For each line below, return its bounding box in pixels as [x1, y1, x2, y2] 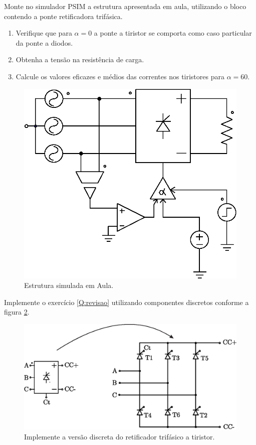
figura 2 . [4, 307, 30, 317]
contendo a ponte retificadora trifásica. [4, 11, 123, 21]
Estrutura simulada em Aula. [24, 280, 114, 290]
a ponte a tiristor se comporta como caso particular [94, 28, 252, 38]
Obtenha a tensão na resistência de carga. [16, 54, 144, 65]
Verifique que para [16, 28, 72, 38]
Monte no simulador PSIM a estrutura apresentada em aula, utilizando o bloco [4, 1, 246, 11]
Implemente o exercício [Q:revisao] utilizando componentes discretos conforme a [4, 296, 249, 307]
